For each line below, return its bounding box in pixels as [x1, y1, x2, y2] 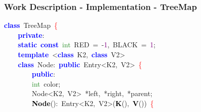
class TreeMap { [4, 20, 58, 30]
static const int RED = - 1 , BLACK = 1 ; [18, 39, 156, 50]
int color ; [32, 78, 61, 89]
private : [18, 29, 45, 40]
